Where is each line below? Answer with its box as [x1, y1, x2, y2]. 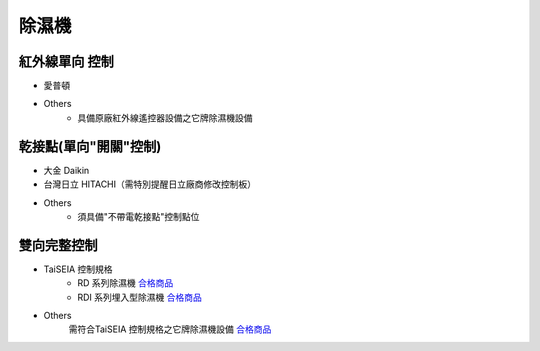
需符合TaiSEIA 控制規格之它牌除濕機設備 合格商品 [68, 323, 272, 335]
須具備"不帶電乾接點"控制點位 [77, 210, 200, 222]
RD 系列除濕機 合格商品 [77, 277, 174, 289]
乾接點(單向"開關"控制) [18, 138, 162, 155]
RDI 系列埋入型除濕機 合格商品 [77, 291, 202, 303]
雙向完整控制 [18, 236, 98, 254]
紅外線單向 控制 [18, 53, 114, 70]
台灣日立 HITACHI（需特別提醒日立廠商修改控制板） [43, 178, 257, 190]
